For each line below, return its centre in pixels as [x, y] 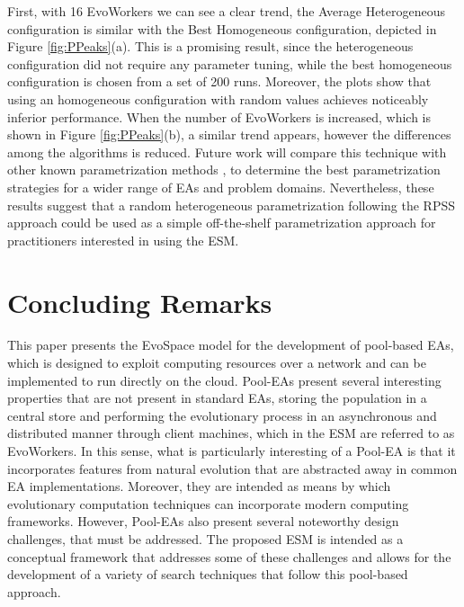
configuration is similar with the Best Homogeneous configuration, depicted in [222, 28]
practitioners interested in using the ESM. [123, 240]
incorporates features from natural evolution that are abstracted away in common [232, 468]
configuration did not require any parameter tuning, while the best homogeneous [230, 63]
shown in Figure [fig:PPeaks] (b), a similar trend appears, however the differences [229, 134]
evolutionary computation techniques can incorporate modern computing [208, 503]
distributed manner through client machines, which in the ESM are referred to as [231, 433]
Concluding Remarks [140, 302]
